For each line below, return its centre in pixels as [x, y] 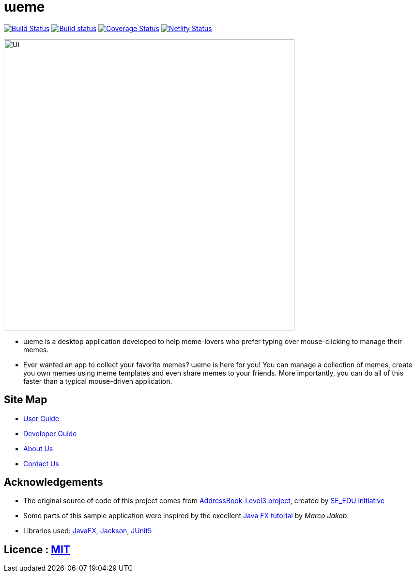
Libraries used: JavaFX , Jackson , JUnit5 [88, 531]
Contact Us [41, 463]
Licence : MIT [37, 549]
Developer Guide [50, 433]
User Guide [41, 418]
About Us [38, 448]
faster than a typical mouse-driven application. [98, 381]
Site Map [26, 400]
